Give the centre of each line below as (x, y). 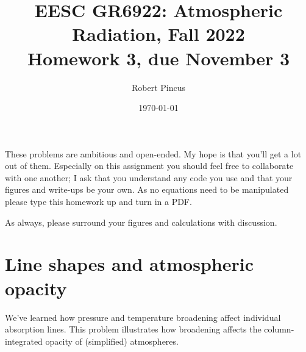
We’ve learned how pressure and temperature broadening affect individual (143, 317)
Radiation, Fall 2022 (158, 34)
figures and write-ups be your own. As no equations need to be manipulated (147, 189)
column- (279, 329)
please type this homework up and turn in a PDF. (98, 202)
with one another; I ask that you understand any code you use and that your (149, 177)
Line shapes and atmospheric (129, 264)
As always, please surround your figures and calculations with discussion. (141, 222)
